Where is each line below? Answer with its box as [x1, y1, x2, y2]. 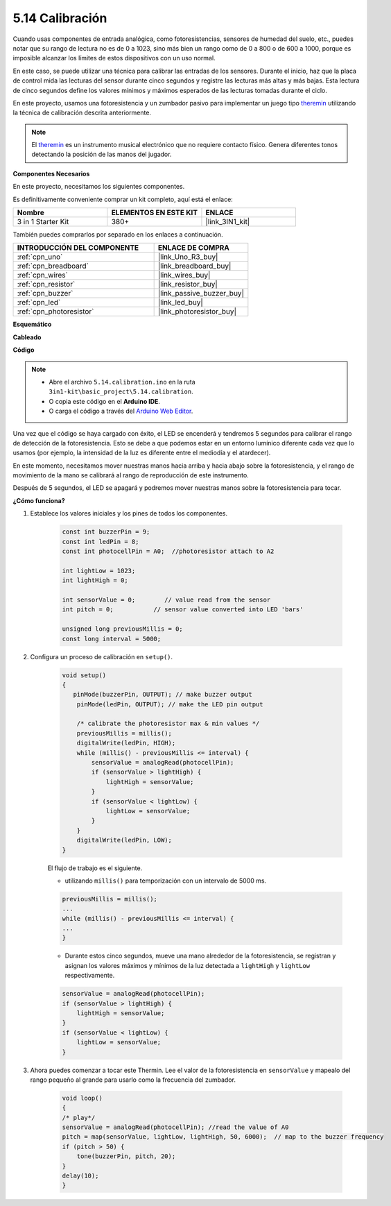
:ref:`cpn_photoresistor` [17, 307, 94, 316]
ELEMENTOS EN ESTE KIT [111, 208, 198, 218]
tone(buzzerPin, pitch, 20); [76, 1153, 176, 1160]
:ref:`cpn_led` [17, 298, 61, 307]
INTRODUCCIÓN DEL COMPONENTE [17, 243, 139, 253]
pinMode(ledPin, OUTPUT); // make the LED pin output [76, 700, 263, 708]
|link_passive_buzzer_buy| [157, 289, 244, 298]
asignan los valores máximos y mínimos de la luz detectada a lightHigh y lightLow [64, 961, 311, 969]
